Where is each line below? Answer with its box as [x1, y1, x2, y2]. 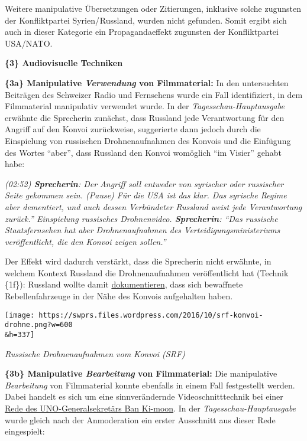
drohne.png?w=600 [5, 321, 73, 329]
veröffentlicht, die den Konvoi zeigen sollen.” [5, 235, 166, 247]
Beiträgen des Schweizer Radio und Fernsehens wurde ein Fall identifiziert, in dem [5, 88, 303, 100]
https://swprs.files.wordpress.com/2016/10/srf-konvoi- [38, 311, 263, 319]
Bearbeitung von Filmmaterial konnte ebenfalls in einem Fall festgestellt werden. [5, 378, 295, 391]
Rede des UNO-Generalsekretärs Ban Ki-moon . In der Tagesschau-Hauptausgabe [5, 402, 296, 414]
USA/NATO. [5, 37, 53, 49]
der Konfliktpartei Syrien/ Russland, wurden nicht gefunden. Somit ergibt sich [5, 14, 287, 26]
